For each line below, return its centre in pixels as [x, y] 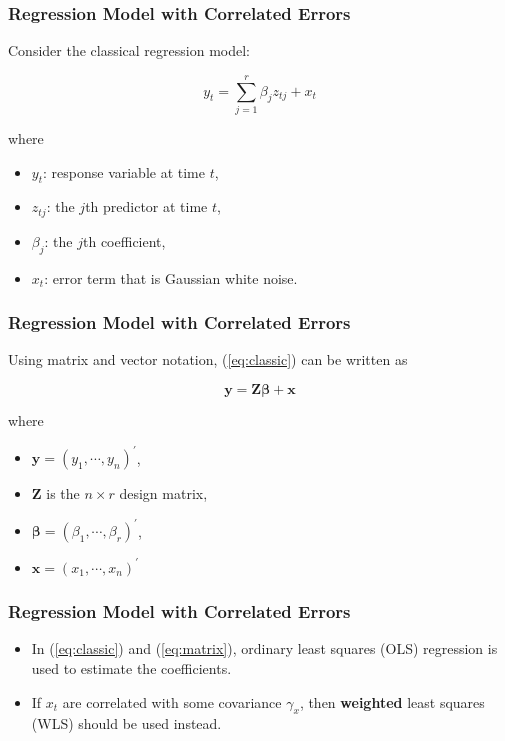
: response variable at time [124, 171]
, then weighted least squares [392, 701]
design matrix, [163, 493]
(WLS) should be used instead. [126, 723]
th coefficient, [124, 240]
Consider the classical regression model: [129, 50]
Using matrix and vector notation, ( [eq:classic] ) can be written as [208, 359]
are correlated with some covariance [172, 701]
